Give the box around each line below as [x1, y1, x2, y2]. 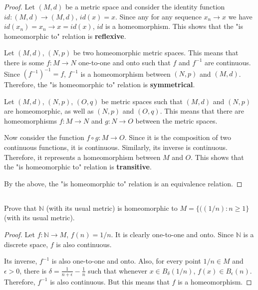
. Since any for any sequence [115, 11, 202, 21]
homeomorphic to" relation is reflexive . [4, 30, 126, 41]
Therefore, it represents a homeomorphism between [4, 151, 161, 162]
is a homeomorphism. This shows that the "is [105, 21, 243, 31]
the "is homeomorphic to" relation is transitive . [4, 161, 152, 172]
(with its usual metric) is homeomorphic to [46, 202, 178, 213]
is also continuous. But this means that [50, 276, 170, 287]
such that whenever [88, 265, 147, 276]
